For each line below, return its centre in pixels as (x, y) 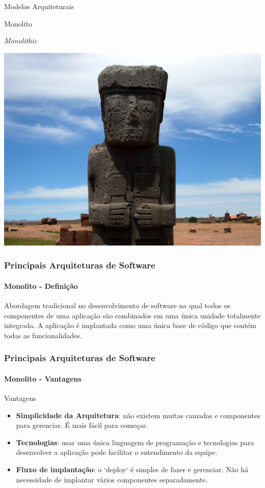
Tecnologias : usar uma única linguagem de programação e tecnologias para (135, 442)
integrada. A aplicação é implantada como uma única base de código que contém (130, 325)
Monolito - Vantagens (43, 378)
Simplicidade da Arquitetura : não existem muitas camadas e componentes (138, 415)
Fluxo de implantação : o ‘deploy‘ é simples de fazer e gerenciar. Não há (132, 469)
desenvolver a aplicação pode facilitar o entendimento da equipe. (117, 452)
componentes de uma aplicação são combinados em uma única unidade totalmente (132, 315)
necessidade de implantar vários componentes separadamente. (112, 479)
